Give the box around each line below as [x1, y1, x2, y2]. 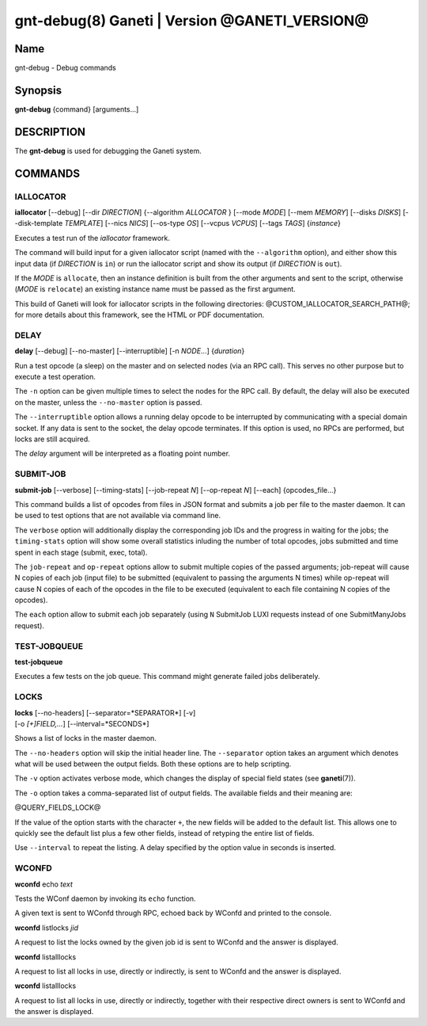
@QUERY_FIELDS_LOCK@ [14, 803, 101, 812]
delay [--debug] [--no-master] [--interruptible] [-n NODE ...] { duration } [14, 346, 245, 356]
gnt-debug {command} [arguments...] [14, 104, 139, 114]
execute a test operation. [14, 372, 96, 382]
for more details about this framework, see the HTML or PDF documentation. [14, 310, 265, 320]
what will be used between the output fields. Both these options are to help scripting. [14, 759, 292, 769]
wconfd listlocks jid [14, 923, 79, 933]
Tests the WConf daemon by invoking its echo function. [14, 894, 197, 903]
